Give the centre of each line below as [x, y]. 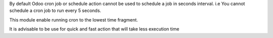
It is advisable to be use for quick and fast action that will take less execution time [94, 29]
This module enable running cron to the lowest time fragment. [74, 19]
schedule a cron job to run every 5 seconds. [55, 10]
